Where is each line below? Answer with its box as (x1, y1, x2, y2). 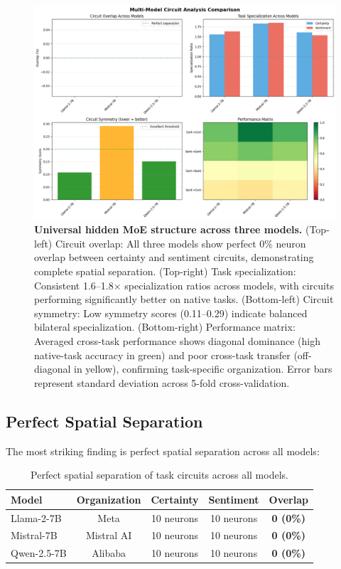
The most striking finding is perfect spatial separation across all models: (6, 443, 320, 458)
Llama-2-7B (11, 510, 62, 525)
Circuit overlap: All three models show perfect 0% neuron (55, 235, 306, 250)
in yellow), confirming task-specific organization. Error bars (74, 361, 332, 376)
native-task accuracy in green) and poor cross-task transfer (34, 347, 291, 362)
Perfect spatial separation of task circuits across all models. (31, 467, 288, 482)
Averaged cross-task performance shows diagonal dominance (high (34, 333, 321, 348)
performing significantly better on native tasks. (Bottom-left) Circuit (34, 292, 334, 307)
